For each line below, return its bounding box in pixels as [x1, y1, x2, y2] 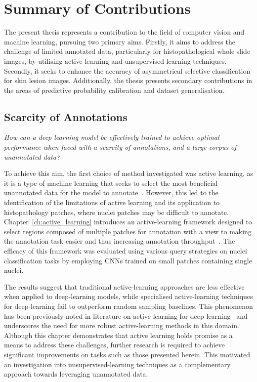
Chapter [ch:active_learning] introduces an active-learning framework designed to [4, 216, 252, 227]
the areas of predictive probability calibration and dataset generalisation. [4, 85, 225, 95]
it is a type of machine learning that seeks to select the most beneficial [4, 177, 218, 188]
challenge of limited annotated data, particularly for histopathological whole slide [4, 46, 251, 56]
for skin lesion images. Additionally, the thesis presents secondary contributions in [4, 75, 253, 85]
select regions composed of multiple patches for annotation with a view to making [4, 226, 252, 236]
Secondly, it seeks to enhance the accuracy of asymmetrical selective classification [4, 65, 251, 76]
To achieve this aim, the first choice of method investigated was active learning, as [4, 168, 254, 178]
